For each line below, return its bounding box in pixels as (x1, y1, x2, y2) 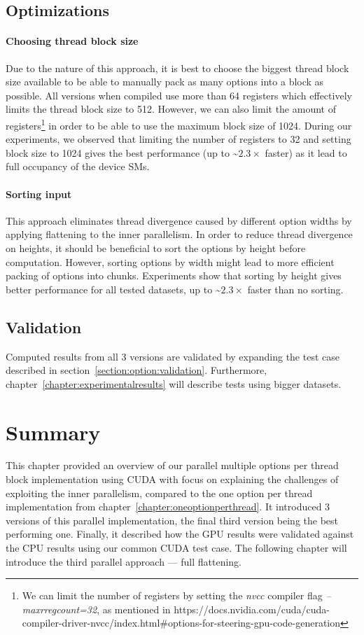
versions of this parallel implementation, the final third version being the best (6, 512, 339, 527)
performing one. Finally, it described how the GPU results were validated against (6, 526, 354, 541)
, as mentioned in (97, 601, 171, 616)
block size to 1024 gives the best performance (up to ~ (6, 145, 239, 160)
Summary (6, 417, 101, 446)
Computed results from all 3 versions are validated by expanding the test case (6, 349, 339, 363)
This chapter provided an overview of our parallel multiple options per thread (6, 458, 339, 473)
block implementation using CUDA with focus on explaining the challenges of (6, 472, 339, 487)
